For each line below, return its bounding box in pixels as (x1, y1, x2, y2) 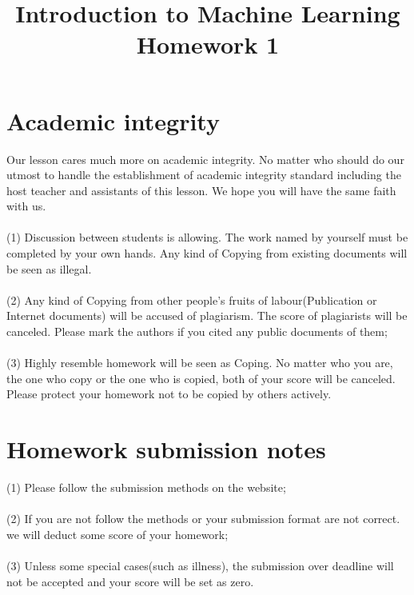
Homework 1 (136, 28, 280, 61)
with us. (6, 198, 46, 214)
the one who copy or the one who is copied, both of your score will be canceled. (6, 369, 396, 386)
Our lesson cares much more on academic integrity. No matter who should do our (6, 150, 404, 167)
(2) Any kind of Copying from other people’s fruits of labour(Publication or (6, 291, 377, 308)
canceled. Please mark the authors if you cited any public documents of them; (6, 323, 388, 340)
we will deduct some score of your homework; (6, 525, 229, 542)
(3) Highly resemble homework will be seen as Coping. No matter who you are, (6, 354, 393, 371)
